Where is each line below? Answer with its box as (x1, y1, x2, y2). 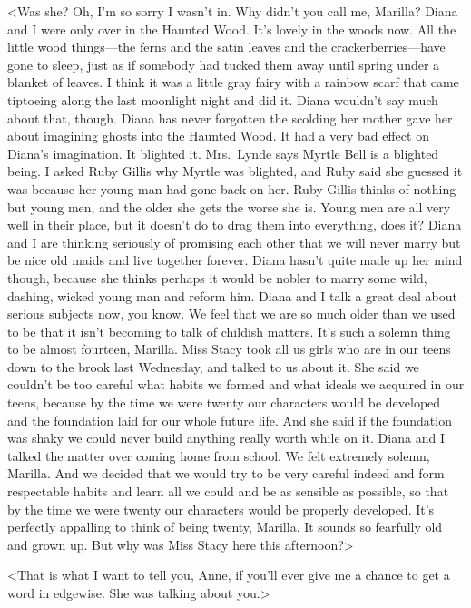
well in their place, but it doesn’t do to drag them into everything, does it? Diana (7, 215, 462, 234)
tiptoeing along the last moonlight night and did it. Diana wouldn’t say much (7, 90, 438, 109)
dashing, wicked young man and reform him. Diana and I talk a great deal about (7, 286, 457, 305)
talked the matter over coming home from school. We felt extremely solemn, (7, 446, 430, 465)
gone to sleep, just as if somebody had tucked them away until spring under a (7, 54, 440, 74)
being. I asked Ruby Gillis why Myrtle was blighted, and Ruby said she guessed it (7, 162, 463, 181)
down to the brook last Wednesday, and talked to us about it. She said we (7, 357, 419, 376)
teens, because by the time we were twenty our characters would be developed (7, 393, 441, 412)
